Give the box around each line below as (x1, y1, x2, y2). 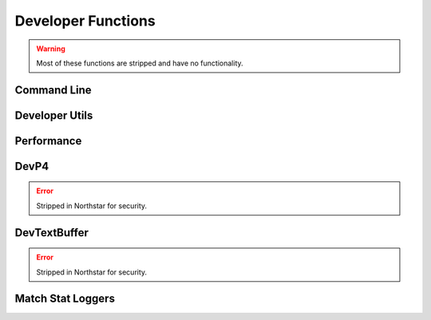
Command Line (14, 83, 92, 97)
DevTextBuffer (14, 226, 89, 239)
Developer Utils (14, 109, 93, 122)
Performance (14, 134, 82, 148)
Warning (36, 44, 65, 53)
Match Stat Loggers (14, 292, 116, 306)
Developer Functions (14, 12, 156, 30)
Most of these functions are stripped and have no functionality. (36, 58, 243, 68)
